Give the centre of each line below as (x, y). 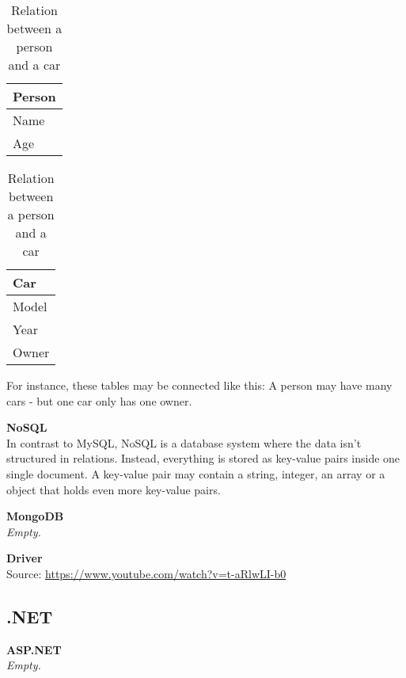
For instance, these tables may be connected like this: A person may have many (199, 385)
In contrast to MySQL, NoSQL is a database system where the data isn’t (184, 442)
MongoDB (35, 516)
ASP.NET (34, 649)
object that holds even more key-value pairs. (114, 489)
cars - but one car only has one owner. (99, 400)
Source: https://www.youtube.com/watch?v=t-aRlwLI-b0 (146, 573)
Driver (25, 558)
